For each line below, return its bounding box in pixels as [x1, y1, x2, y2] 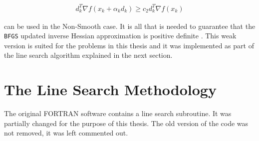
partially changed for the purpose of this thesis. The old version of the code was [4, 118, 249, 128]
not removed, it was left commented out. [4, 128, 128, 138]
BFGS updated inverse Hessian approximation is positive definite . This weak [4, 30, 237, 41]
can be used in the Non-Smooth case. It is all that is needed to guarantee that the [4, 20, 256, 31]
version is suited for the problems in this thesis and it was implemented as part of [4, 40, 254, 50]
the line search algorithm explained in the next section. [4, 50, 173, 60]
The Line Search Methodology [4, 79, 217, 100]
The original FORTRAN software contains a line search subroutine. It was [4, 108, 232, 119]
